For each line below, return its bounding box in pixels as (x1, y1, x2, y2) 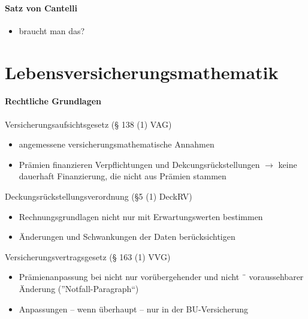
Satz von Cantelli (5, 1, 77, 14)
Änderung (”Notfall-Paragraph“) (19, 282, 139, 294)
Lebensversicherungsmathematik (5, 59, 279, 84)
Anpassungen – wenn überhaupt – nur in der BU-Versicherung (19, 302, 248, 315)
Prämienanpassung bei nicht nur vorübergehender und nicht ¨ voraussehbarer (19, 270, 304, 283)
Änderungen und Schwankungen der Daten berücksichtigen (19, 230, 235, 243)
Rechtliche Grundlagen (5, 95, 102, 107)
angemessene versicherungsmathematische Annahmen (19, 138, 215, 151)
